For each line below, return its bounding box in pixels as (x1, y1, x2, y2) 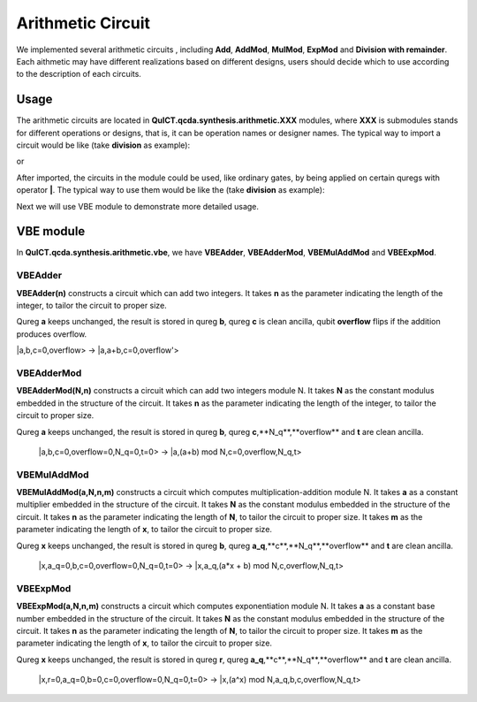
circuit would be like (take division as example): (16, 140, 191, 150)
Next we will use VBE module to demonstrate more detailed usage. (16, 201, 260, 211)
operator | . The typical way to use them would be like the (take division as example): (16, 185, 325, 195)
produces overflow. (16, 328, 87, 340)
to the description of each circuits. (16, 69, 141, 80)
